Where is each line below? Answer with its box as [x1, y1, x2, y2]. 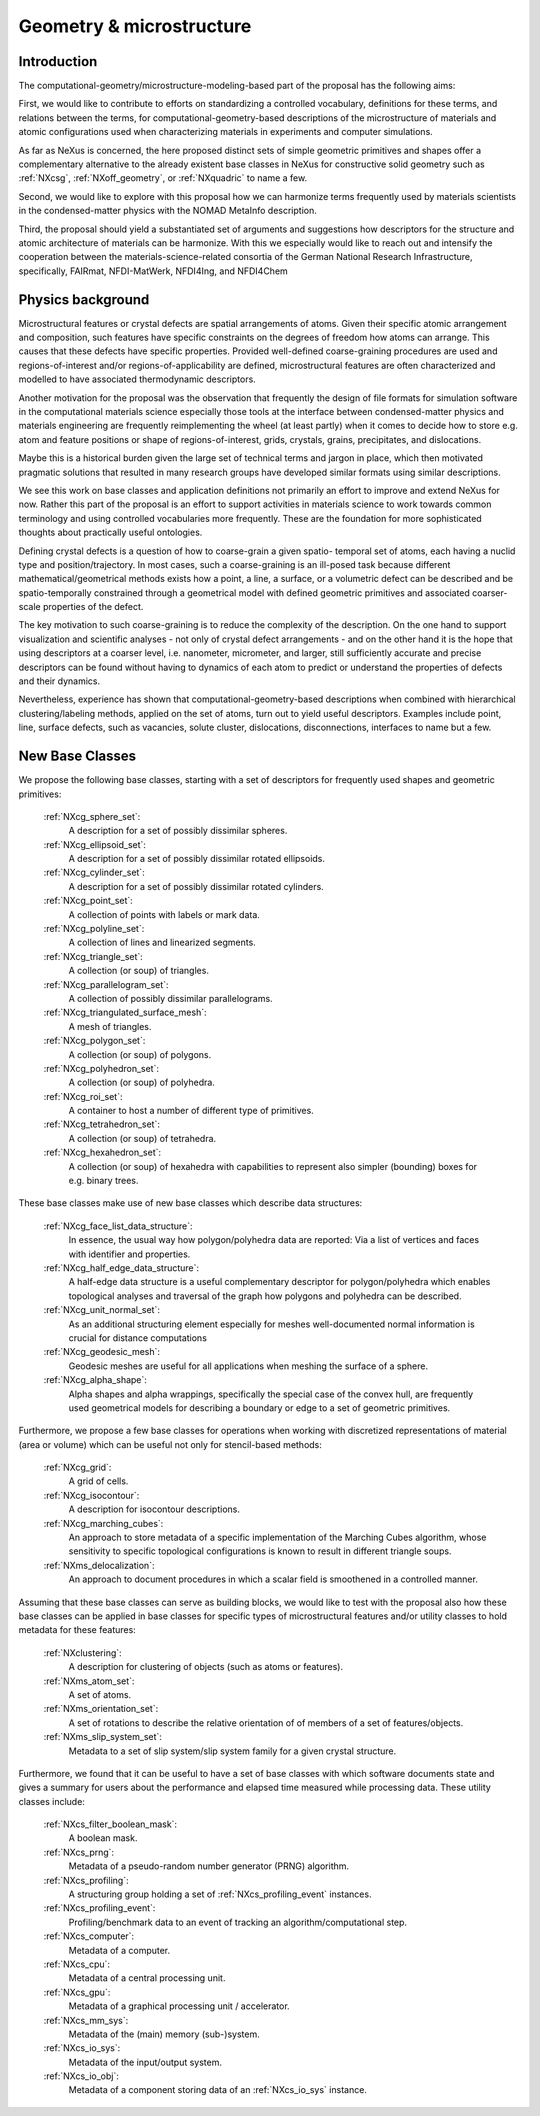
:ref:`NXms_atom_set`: [43, 1675, 135, 1687]
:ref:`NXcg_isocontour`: [43, 1489, 140, 1501]
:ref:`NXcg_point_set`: [43, 895, 134, 907]
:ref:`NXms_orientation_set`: [43, 1703, 159, 1715]
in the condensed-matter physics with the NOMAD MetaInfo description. [18, 205, 317, 217]
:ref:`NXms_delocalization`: [43, 1559, 155, 1571]
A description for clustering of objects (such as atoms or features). [68, 1661, 344, 1673]
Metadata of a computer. [68, 1944, 171, 1956]
